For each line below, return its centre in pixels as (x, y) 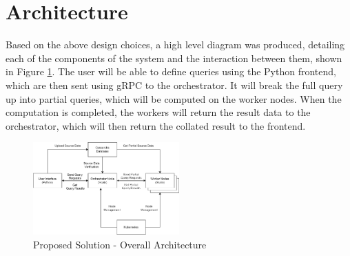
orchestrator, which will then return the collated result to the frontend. (156, 125)
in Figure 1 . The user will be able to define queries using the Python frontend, (171, 71)
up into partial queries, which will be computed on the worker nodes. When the (174, 98)
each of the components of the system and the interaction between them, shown (174, 58)
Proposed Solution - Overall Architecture (120, 244)
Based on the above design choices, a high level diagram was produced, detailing (175, 45)
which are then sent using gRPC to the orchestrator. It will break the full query (174, 85)
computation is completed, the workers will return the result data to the (158, 112)
